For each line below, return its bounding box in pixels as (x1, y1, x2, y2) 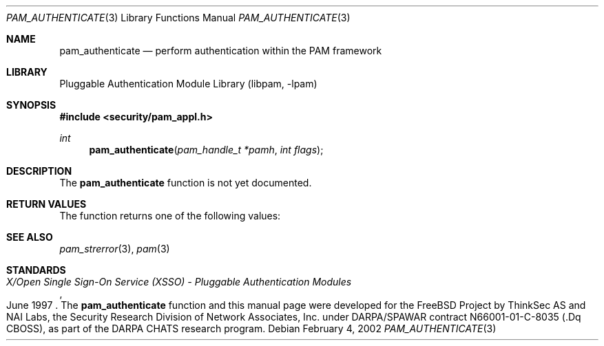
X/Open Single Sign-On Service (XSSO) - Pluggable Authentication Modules (6, 276, 352, 288)
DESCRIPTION (6, 165, 72, 177)
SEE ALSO (6, 231, 53, 243)
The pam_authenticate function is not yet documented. (59, 177, 312, 188)
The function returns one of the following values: (59, 210, 281, 221)
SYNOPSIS (6, 99, 56, 111)
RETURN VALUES (6, 198, 87, 210)
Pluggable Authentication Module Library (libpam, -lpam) (59, 78, 317, 89)
